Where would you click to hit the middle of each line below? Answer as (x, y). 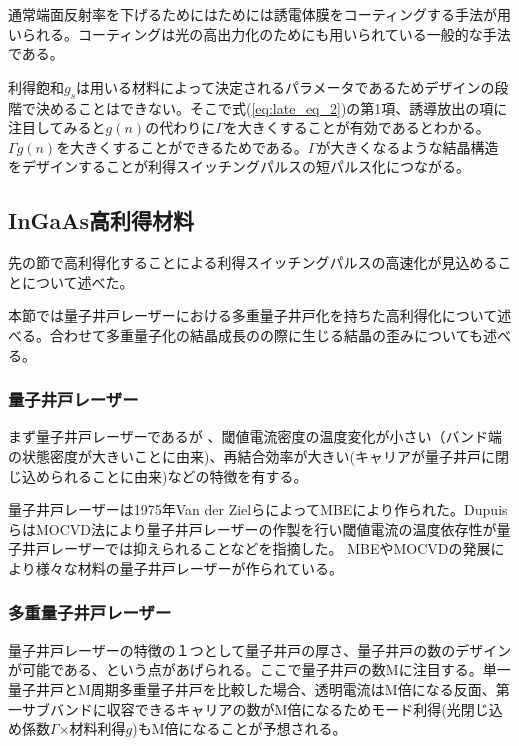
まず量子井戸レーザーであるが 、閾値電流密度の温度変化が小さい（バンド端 (255, 436)
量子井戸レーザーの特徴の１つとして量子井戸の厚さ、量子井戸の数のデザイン (260, 649)
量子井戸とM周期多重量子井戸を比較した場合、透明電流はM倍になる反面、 (252, 688)
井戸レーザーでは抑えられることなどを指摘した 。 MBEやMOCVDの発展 (256, 548)
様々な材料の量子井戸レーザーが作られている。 (189, 567)
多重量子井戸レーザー (90, 612)
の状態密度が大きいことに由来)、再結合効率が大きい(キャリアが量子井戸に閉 (258, 455)
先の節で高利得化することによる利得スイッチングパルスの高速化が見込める (253, 262)
